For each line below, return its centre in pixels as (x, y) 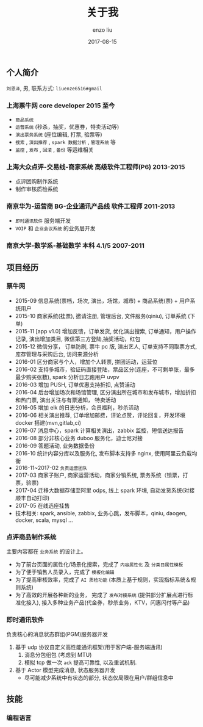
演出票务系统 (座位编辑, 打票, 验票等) (59, 134)
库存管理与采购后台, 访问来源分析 (57, 354)
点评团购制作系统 (37, 181)
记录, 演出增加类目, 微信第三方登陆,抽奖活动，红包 (78, 339)
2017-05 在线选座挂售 (42, 505)
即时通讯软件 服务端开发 (43, 221)
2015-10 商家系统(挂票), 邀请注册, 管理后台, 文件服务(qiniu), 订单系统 (101, 316)
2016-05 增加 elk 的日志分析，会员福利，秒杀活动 (77, 407)
